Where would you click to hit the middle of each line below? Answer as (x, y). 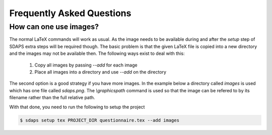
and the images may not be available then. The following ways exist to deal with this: (97, 53)
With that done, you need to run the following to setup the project (77, 107)
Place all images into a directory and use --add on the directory (100, 72)
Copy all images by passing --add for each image (86, 65)
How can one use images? (54, 27)
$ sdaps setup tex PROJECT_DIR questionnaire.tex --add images (100, 120)
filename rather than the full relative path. (52, 98)
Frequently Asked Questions (70, 13)
